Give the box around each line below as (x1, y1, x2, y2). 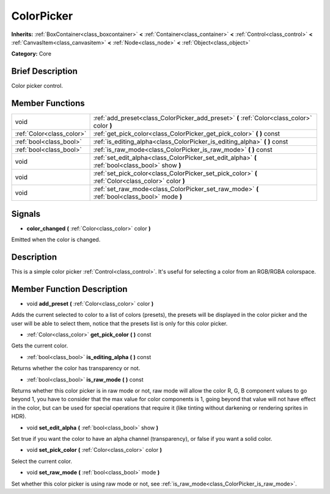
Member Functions (11, 98, 85, 109)
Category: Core (11, 50, 52, 57)
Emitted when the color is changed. (11, 236, 101, 244)
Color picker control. (11, 82, 64, 90)
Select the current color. (11, 457, 73, 465)
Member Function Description (11, 284, 128, 294)
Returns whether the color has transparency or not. (11, 365, 141, 372)
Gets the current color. (11, 342, 68, 349)
